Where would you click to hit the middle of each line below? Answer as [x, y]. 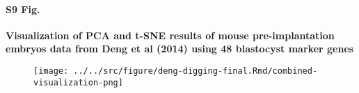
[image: [51, 71]
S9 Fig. [23, 9]
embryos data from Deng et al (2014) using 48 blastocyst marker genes [180, 49]
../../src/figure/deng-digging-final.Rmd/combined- [196, 71]
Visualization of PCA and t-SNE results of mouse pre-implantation [170, 35]
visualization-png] [78, 82]
